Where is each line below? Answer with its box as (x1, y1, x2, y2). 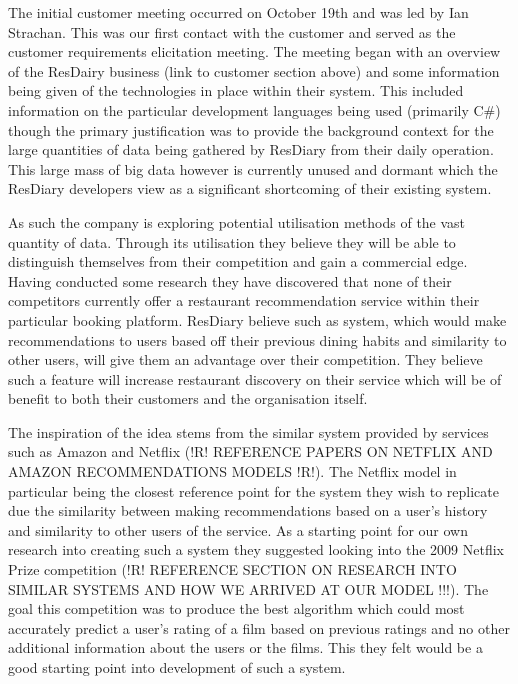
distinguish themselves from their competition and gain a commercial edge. (8, 251, 468, 272)
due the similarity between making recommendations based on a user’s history (8, 500, 488, 521)
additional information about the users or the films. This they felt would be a (8, 637, 483, 658)
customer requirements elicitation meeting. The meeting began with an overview (8, 41, 501, 62)
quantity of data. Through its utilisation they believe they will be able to (8, 231, 456, 252)
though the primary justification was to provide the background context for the (8, 119, 494, 140)
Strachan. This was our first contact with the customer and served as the (8, 21, 456, 42)
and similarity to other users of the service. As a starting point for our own (8, 519, 469, 540)
